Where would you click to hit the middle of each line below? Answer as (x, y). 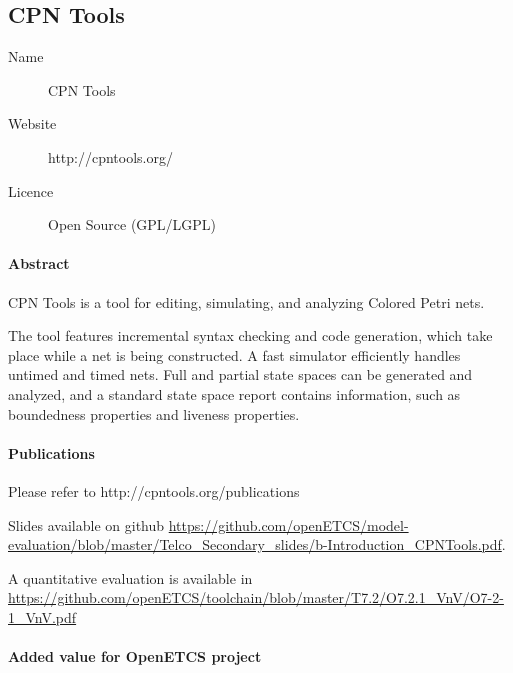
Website (32, 123)
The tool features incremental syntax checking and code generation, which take (250, 335)
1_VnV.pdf (42, 616)
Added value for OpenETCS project (135, 656)
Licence (31, 190)
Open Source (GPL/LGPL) (132, 224)
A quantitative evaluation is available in (130, 577)
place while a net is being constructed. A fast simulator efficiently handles (234, 354)
